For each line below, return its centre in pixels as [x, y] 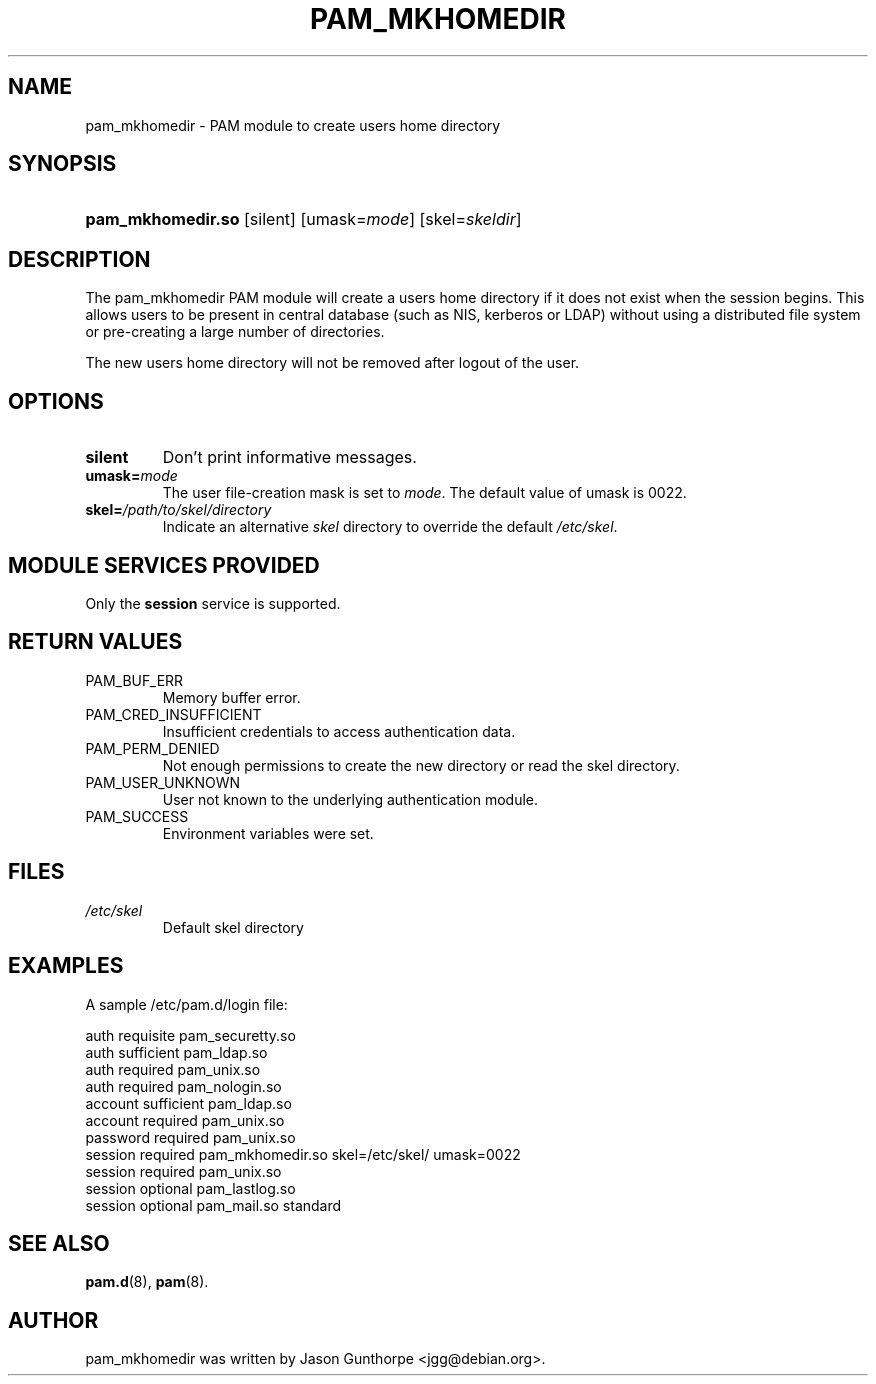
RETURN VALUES [95, 642]
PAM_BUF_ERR [134, 680]
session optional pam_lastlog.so [190, 1188]
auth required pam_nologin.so [183, 1086]
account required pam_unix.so [185, 1120]
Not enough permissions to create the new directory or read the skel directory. [421, 765]
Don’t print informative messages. [289, 457]
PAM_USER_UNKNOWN [163, 782]
